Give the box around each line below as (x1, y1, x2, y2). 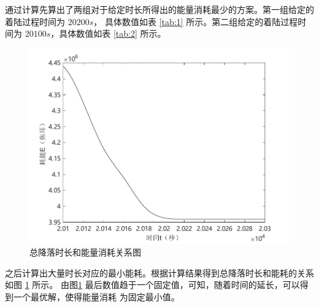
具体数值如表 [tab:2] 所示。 (59, 27, 166, 40)
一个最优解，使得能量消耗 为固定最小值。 (13, 290, 180, 303)
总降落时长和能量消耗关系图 (29, 246, 141, 259)
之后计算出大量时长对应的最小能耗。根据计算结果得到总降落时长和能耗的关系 (5, 266, 314, 279)
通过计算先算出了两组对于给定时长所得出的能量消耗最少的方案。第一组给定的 (5, 3, 314, 15)
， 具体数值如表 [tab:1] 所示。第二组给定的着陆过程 (93, 15, 298, 28)
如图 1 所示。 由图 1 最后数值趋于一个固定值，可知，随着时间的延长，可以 (5, 278, 300, 291)
